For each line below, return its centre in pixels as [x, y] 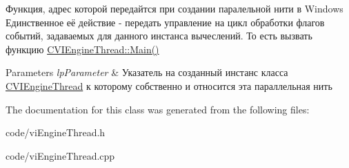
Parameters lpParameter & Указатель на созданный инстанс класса [147, 72]
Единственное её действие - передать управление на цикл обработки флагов [165, 22]
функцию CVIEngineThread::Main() [82, 49]
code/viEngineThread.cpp [60, 155]
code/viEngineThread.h [56, 132]
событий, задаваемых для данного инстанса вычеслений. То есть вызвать [159, 36]
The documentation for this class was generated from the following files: [158, 109]
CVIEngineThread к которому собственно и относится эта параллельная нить [169, 85]
